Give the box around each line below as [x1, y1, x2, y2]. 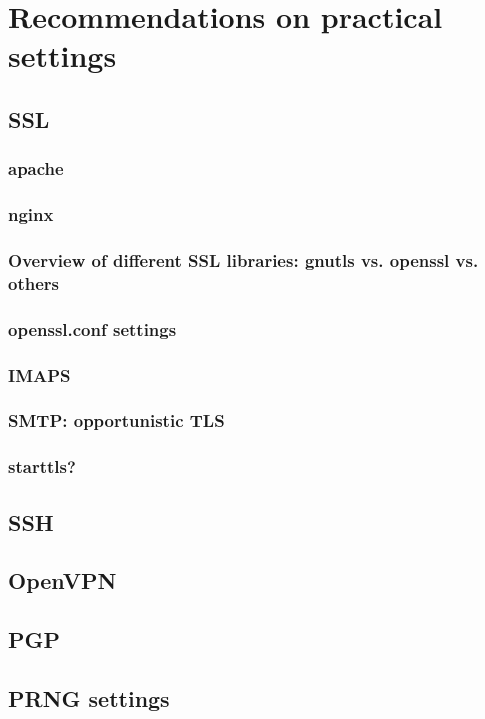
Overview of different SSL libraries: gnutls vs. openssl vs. [8, 247, 479, 272]
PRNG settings [8, 682, 170, 713]
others [8, 270, 59, 295]
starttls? [8, 454, 76, 479]
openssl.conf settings [8, 316, 177, 341]
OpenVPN [8, 565, 117, 596]
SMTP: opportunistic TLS [8, 408, 225, 433]
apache [8, 156, 64, 181]
